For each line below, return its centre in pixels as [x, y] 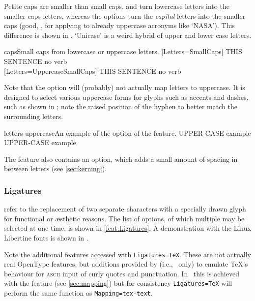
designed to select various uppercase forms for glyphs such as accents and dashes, [126, 97]
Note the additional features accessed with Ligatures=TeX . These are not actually [127, 254]
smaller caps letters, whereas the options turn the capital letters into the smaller [125, 15]
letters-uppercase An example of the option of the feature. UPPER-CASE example [127, 133]
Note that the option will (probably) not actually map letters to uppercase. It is [125, 87]
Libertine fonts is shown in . [46, 237]
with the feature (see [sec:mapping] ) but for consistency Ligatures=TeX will [118, 283]
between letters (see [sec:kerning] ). [56, 168]
